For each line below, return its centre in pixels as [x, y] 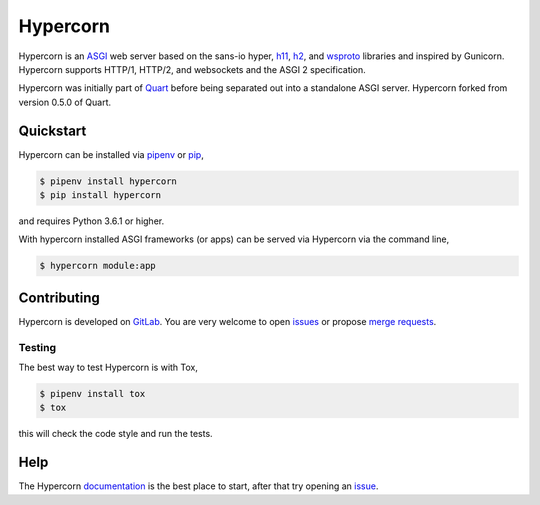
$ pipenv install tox [92, 393]
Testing [37, 347]
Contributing [59, 297]
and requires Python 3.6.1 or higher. [91, 221]
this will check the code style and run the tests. [116, 434]
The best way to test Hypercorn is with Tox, [108, 367]
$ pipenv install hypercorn [108, 181]
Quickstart [52, 130]
